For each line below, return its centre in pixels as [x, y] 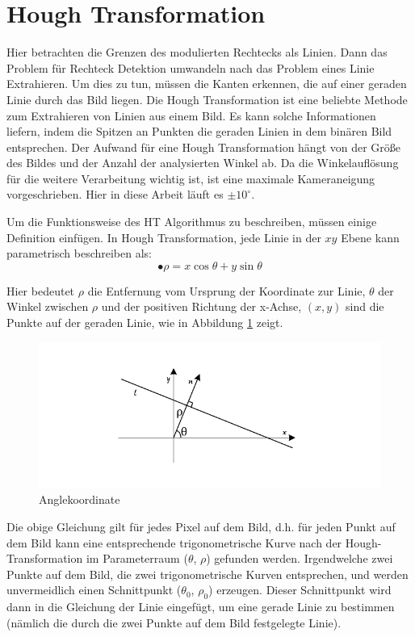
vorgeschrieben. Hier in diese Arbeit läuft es [115, 194]
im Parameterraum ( [137, 558]
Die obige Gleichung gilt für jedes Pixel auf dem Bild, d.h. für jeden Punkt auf [201, 527]
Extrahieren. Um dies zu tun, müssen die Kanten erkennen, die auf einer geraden [207, 84]
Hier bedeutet [41, 290]
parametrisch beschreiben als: [80, 253]
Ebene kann [370, 237]
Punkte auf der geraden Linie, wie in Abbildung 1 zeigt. [145, 323]
